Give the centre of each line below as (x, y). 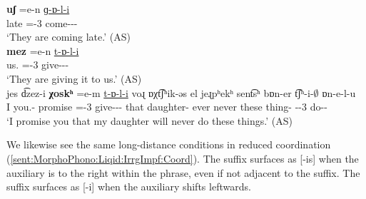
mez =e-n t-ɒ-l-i (43, 50)
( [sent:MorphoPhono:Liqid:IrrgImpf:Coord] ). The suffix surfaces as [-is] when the (183, 158)
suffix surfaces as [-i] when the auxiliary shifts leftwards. (129, 187)
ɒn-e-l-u (339, 92)
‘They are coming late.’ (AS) (68, 37)
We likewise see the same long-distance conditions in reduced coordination (169, 144)
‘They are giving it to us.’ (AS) (74, 78)
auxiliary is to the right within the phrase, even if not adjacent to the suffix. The (183, 172)
